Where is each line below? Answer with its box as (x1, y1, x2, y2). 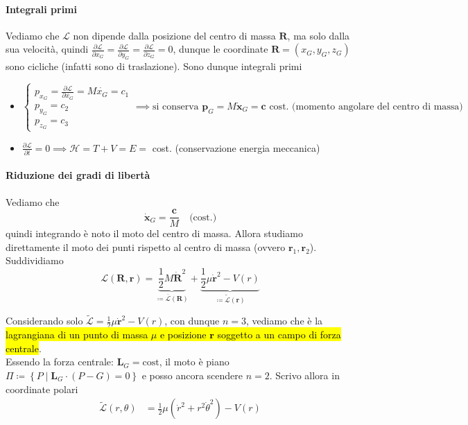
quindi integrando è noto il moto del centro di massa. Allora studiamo (6, 226, 303, 241)
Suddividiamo (6, 253, 64, 268)
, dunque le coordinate (173, 42, 268, 56)
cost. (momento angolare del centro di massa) (269, 101, 463, 112)
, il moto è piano (159, 354, 229, 369)
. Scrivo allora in (269, 368, 340, 383)
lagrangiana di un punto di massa (6, 327, 148, 342)
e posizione (159, 327, 207, 342)
